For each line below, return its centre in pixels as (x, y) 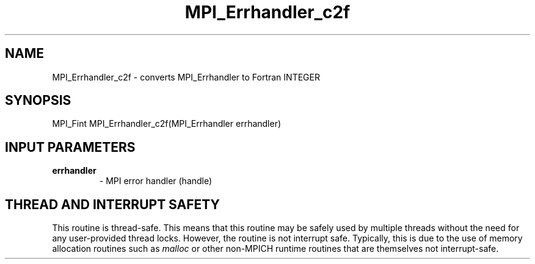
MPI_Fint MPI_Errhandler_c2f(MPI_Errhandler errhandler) (167, 124)
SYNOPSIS (38, 101)
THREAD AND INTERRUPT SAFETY (112, 204)
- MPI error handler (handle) (156, 181)
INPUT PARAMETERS (70, 147)
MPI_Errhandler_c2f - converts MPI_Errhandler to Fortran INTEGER (186, 77)
